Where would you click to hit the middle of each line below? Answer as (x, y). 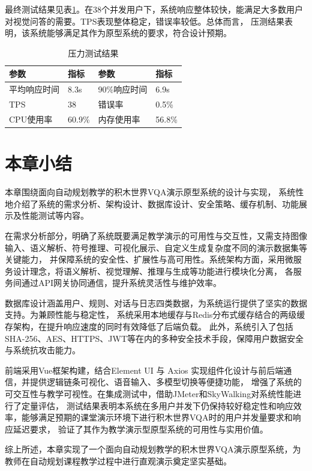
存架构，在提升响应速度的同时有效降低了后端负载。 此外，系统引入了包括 (149, 327)
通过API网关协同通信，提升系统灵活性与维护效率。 (121, 283)
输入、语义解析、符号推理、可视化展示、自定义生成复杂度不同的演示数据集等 (156, 247)
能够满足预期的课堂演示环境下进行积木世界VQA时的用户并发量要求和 (157, 417)
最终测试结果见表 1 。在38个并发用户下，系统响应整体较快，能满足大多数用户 (154, 9)
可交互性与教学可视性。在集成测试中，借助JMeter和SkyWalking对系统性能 (149, 394)
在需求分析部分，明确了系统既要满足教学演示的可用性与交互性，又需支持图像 (156, 235)
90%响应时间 (123, 89)
